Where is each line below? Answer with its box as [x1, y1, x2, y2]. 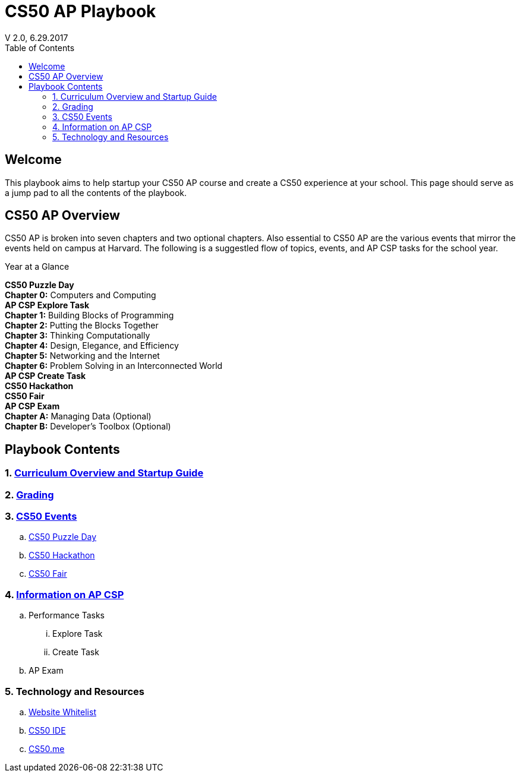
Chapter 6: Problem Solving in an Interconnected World [5, 361, 223, 371]
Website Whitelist [29, 706, 96, 717]
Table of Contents [5, 42, 75, 53]
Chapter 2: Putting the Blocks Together [5, 320, 159, 331]
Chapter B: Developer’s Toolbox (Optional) [5, 421, 171, 432]
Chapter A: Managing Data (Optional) [5, 411, 152, 422]
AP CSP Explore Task [5, 300, 90, 311]
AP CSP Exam [5, 401, 60, 412]
